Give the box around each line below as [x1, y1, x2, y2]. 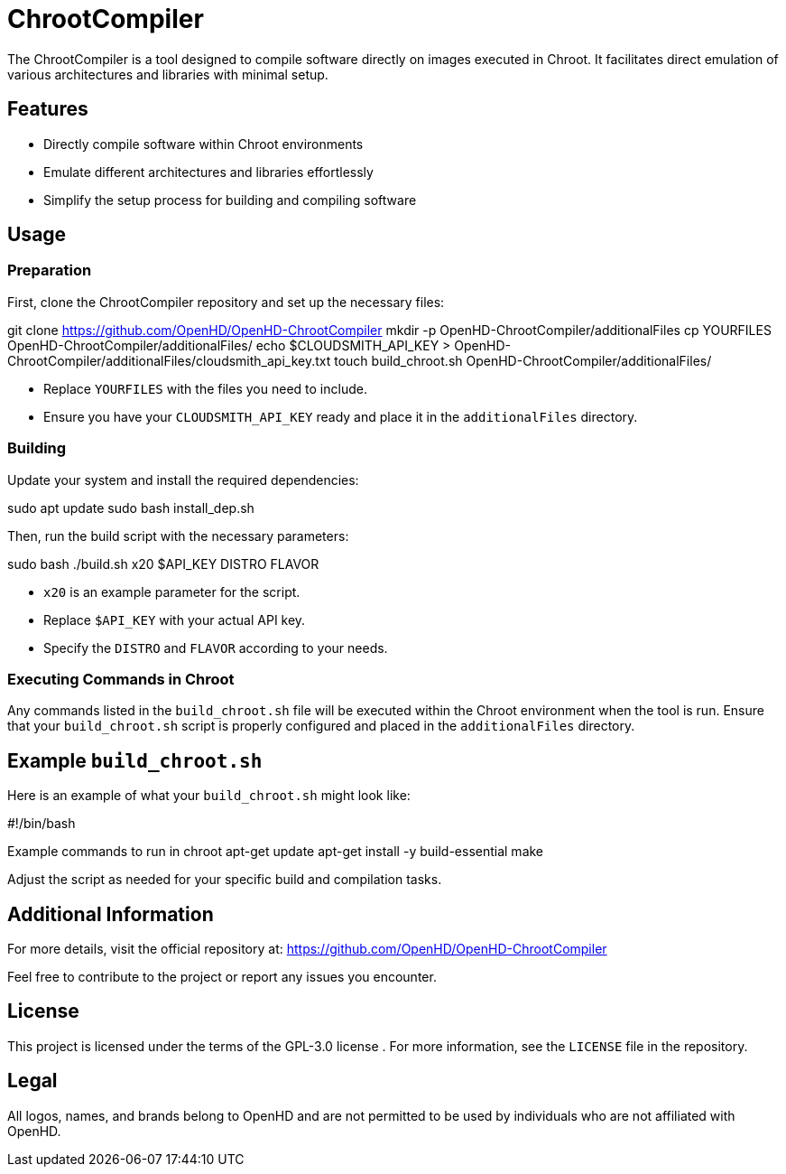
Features [7, 98, 88, 121]
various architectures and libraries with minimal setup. [7, 66, 328, 82]
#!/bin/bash [7, 815, 76, 832]
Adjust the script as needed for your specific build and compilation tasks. [7, 871, 442, 888]
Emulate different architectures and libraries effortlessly [43, 163, 374, 180]
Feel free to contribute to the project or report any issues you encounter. [7, 969, 437, 984]
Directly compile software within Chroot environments [43, 135, 364, 152]
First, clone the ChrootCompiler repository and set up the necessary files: [7, 293, 445, 310]
